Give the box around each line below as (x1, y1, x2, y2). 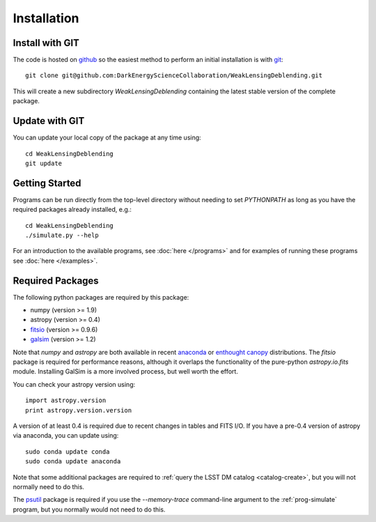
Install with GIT (13, 37, 80, 49)
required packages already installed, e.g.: (13, 206, 132, 214)
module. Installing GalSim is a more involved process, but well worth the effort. (13, 367, 238, 376)
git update (25, 159, 63, 167)
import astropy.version (25, 397, 107, 404)
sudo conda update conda (25, 447, 110, 456)
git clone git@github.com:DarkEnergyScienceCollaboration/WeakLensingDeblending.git (25, 72, 323, 79)
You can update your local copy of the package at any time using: (13, 133, 201, 142)
